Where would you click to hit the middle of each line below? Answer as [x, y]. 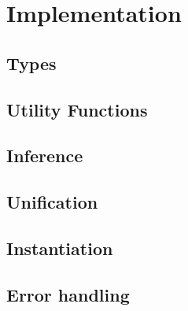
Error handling [68, 294]
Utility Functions [77, 109]
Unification [52, 202]
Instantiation [60, 248]
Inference [45, 155]
